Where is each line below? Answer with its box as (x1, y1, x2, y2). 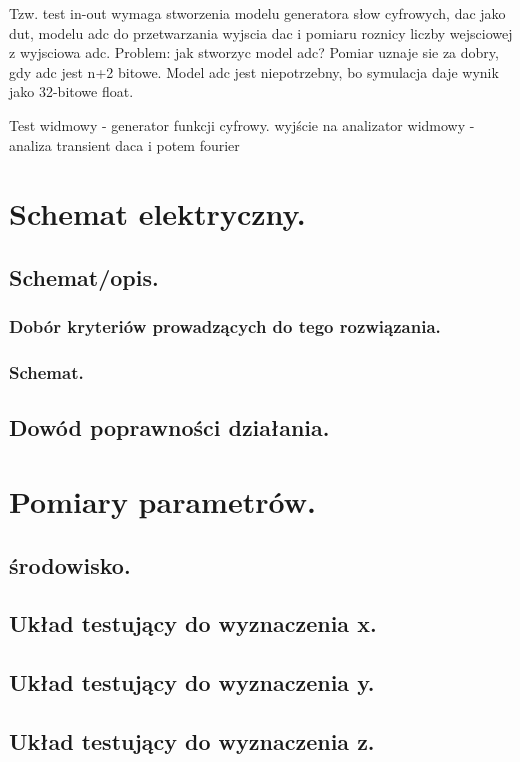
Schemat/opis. (9, 261, 159, 292)
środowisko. (9, 549, 131, 580)
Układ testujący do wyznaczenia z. (9, 725, 375, 756)
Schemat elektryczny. (9, 193, 306, 234)
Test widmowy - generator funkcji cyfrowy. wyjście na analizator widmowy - (9, 114, 475, 135)
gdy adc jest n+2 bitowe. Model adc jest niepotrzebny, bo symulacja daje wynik (9, 61, 499, 82)
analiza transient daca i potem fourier (9, 134, 240, 155)
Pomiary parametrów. (9, 480, 316, 521)
